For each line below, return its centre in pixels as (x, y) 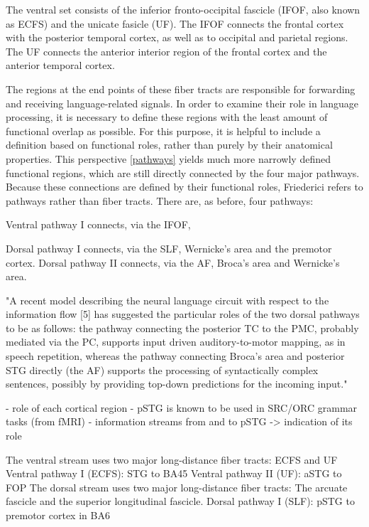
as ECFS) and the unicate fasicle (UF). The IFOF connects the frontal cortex (175, 23)
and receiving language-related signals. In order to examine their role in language (182, 103)
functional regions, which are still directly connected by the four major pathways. (183, 172)
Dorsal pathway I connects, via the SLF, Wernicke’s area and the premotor (169, 248)
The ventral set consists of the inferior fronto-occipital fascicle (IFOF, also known (183, 9)
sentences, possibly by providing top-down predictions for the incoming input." (177, 384)
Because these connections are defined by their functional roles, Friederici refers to (184, 187)
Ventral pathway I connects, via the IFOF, (98, 224)
